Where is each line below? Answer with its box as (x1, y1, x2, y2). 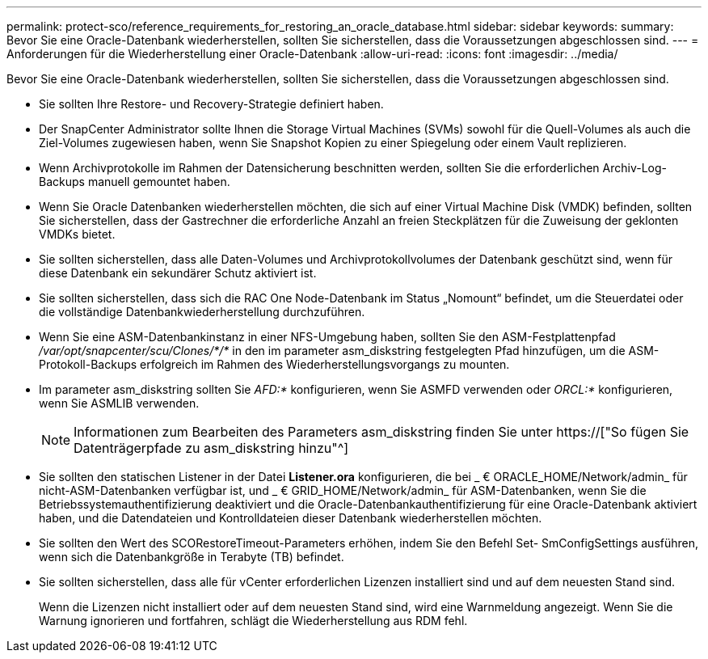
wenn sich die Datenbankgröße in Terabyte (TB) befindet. (39, 550, 344, 564)
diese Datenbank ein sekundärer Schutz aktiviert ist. (39, 266, 317, 280)
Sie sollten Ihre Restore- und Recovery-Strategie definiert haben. (39, 97, 384, 111)
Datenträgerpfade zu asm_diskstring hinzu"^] (74, 440, 349, 456)
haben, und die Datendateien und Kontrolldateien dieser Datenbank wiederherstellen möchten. (39, 511, 542, 525)
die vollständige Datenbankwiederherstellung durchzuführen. (39, 305, 365, 319)
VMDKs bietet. (39, 227, 116, 241)
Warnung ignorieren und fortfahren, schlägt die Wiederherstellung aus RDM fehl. (39, 614, 468, 627)
